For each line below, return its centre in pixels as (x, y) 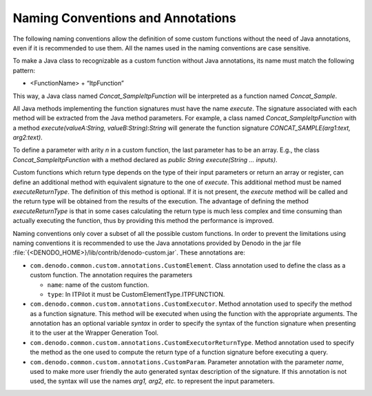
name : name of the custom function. (98, 285)
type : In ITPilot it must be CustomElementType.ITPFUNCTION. (136, 294)
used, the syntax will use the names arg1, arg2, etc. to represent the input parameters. (152, 381)
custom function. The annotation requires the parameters (111, 275)
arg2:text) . (28, 137)
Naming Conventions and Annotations (125, 18)
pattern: (24, 70)
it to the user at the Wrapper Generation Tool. (94, 333)
